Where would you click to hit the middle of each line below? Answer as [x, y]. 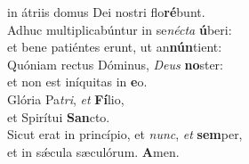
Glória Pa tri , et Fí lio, [66, 98]
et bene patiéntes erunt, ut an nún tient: [115, 47]
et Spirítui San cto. [59, 116]
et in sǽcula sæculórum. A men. [93, 151]
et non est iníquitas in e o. [77, 82]
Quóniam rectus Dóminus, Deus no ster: [115, 64]
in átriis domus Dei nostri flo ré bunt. [106, 12]
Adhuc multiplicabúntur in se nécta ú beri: [120, 29]
